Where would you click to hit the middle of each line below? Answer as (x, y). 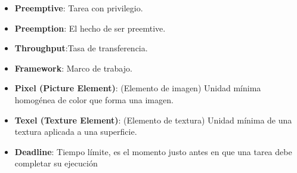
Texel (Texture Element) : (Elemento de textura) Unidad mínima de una (153, 120)
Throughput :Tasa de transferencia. (81, 48)
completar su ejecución (56, 163)
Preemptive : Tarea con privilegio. (79, 8)
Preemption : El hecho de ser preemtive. (90, 28)
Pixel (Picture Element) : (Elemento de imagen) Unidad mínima (138, 88)
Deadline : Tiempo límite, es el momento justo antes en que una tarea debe (153, 151)
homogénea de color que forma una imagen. (94, 99)
